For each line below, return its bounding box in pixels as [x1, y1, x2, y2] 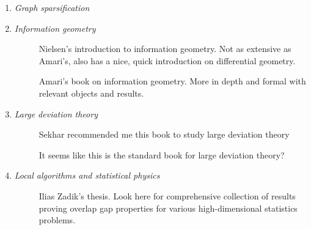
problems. [38, 213, 76, 226]
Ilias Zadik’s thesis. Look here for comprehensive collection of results [38, 189, 296, 202]
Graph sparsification [14, 1, 90, 13]
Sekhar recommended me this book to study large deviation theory [38, 128, 290, 141]
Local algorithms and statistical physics [14, 169, 160, 182]
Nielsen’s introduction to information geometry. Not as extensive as [38, 42, 291, 55]
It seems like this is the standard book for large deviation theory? [38, 148, 285, 161]
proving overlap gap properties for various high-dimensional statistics [38, 201, 298, 214]
